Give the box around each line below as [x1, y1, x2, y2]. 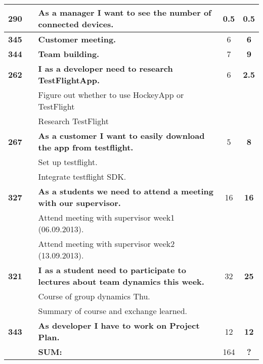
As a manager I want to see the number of [38, 7, 211, 18]
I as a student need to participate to [38, 264, 186, 276]
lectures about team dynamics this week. [38, 276, 204, 287]
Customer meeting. [38, 33, 116, 45]
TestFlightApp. [38, 74, 100, 86]
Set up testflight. [38, 156, 98, 168]
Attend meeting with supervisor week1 [38, 212, 175, 223]
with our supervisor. [38, 197, 121, 209]
